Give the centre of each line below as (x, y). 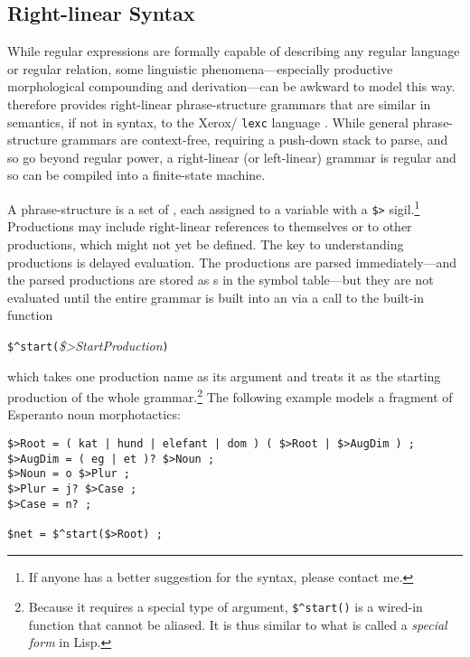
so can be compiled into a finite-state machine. (136, 175)
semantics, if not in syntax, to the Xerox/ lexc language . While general (208, 122)
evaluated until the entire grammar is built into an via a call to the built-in (216, 297)
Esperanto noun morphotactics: (94, 414)
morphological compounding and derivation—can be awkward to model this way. (231, 86)
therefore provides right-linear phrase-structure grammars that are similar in (219, 103)
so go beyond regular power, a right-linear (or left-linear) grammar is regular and (232, 157)
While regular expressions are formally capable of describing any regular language (234, 51)
